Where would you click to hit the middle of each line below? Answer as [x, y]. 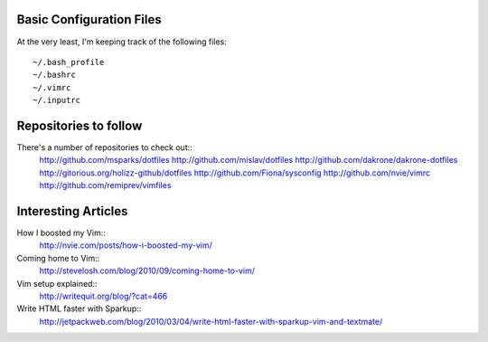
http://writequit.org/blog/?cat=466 [103, 296]
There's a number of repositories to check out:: [105, 147]
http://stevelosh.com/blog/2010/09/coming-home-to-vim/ [147, 271]
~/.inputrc [57, 100]
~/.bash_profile [69, 62]
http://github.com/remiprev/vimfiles [105, 185]
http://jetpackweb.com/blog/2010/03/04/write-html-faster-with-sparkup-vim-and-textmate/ [211, 321]
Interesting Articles [72, 211]
